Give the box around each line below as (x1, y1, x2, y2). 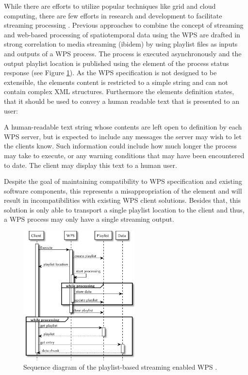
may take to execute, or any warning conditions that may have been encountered (4, 150, 245, 160)
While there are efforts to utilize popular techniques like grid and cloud (4, 1, 216, 11)
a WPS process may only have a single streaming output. (4, 214, 174, 224)
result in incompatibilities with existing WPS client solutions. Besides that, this (4, 195, 241, 205)
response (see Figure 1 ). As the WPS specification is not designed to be (4, 67, 217, 78)
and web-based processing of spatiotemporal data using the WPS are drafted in (4, 29, 240, 39)
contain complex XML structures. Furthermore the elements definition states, (4, 86, 234, 97)
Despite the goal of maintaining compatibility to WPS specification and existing (4, 176, 242, 186)
